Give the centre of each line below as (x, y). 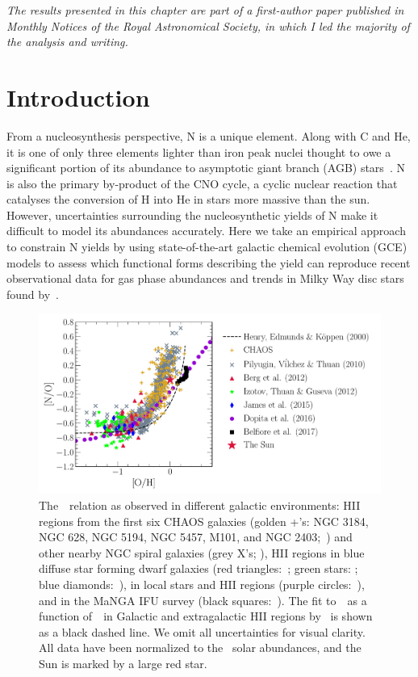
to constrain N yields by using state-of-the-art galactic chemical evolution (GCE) (207, 247)
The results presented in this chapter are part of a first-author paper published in (205, 10)
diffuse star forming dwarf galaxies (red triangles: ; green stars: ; (199, 568)
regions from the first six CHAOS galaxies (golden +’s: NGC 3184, (204, 521)
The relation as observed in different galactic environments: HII (200, 505)
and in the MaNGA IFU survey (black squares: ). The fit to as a (203, 600)
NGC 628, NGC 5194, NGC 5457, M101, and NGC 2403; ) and (196, 537)
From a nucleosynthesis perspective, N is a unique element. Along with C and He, (209, 135)
